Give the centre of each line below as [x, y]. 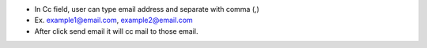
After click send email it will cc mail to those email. [116, 31]
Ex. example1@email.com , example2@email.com [113, 20]
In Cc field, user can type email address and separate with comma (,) [147, 9]
